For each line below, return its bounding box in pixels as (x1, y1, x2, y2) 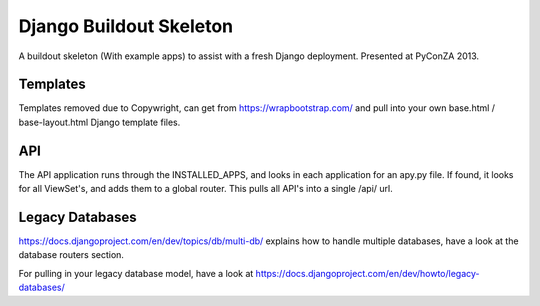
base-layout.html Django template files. (18, 116, 181, 128)
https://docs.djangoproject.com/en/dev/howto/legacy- (255, 267, 480, 279)
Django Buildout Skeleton (18, 15, 234, 37)
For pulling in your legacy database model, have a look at (18, 267, 254, 279)
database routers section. (18, 249, 125, 261)
